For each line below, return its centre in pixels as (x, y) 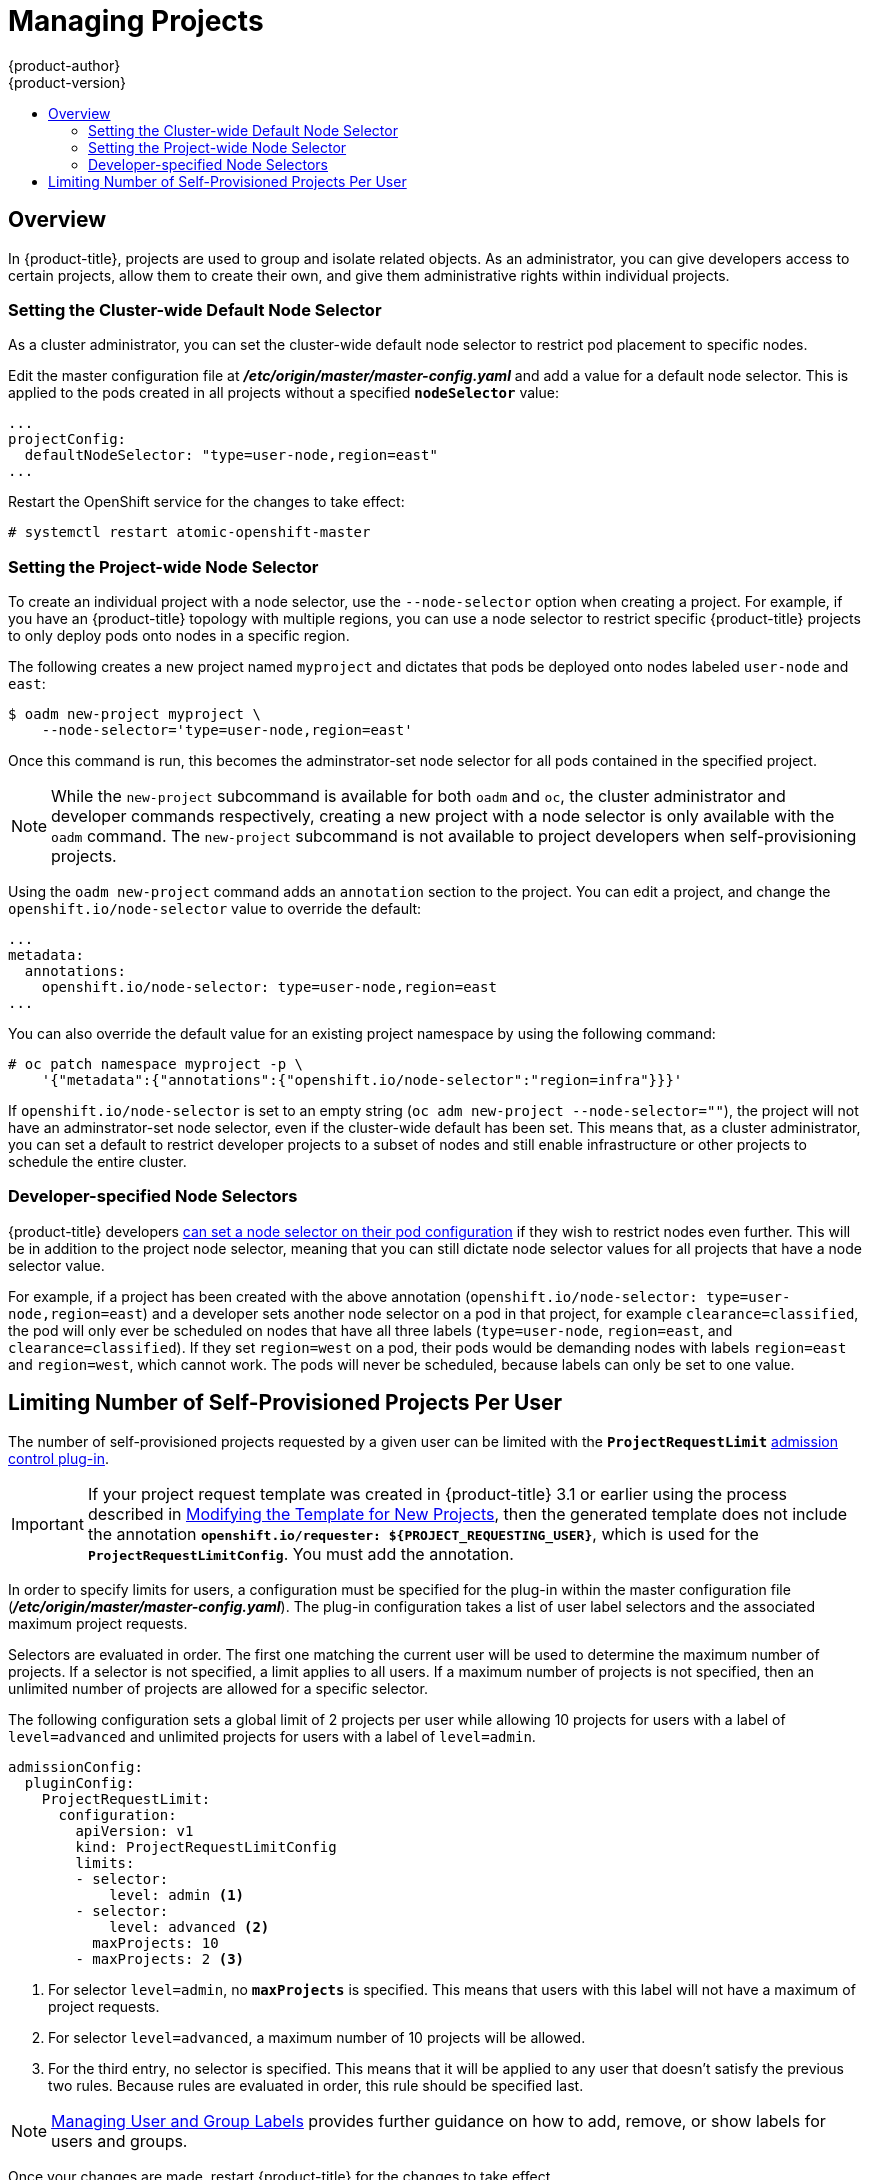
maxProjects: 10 (155, 1942)
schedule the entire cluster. (97, 1162)
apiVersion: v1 (134, 1830)
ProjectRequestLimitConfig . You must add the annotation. (300, 1553)
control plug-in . (58, 1458)
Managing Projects (136, 21)
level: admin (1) (177, 1894)
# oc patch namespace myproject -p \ (156, 1064)
